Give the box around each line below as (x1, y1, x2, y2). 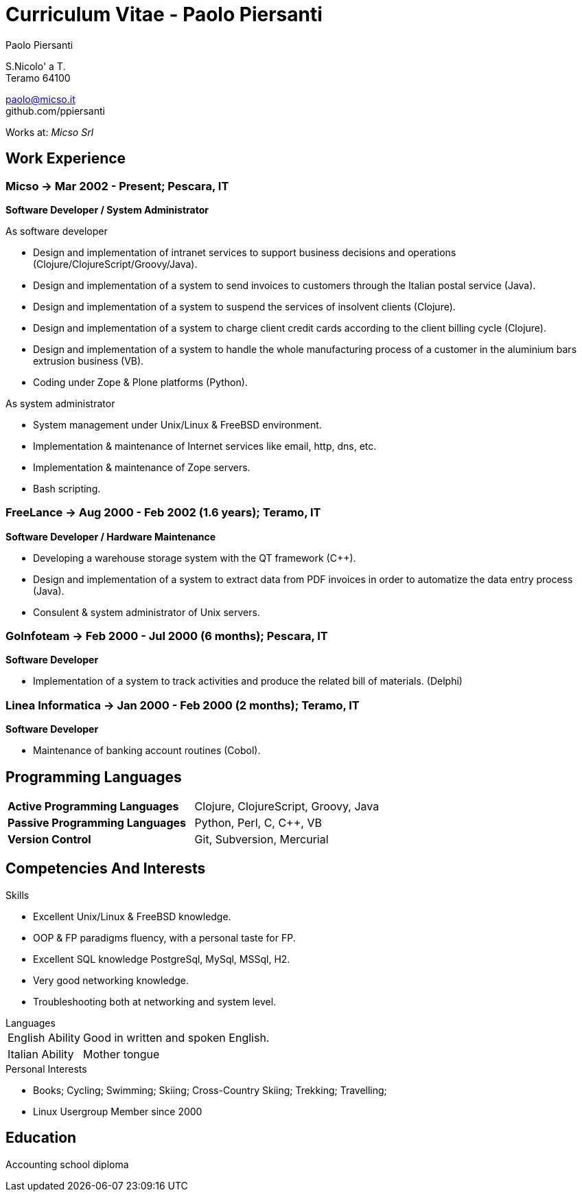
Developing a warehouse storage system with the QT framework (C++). (33, 551, 356, 564)
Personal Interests (5, 1062, 87, 1075)
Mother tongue (83, 1047, 160, 1061)
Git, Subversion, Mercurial (194, 832, 329, 847)
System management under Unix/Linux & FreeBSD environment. (33, 418, 322, 431)
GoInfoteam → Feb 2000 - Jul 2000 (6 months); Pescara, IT (5, 629, 328, 643)
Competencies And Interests (5, 860, 206, 878)
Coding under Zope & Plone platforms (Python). (33, 376, 248, 388)
